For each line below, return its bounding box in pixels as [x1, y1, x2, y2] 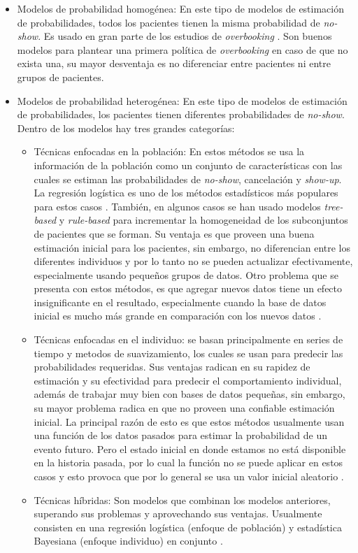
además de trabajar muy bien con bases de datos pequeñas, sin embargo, [34, 387, 345, 401]
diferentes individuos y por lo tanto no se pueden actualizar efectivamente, [34, 254, 353, 268]
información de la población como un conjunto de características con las [34, 157, 343, 172]
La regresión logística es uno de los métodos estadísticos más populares [34, 185, 338, 200]
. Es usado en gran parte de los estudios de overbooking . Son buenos [38, 29, 332, 43]
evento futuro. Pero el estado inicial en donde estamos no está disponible [34, 441, 346, 456]
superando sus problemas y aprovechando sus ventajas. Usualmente [34, 506, 322, 521]
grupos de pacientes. [17, 69, 104, 84]
